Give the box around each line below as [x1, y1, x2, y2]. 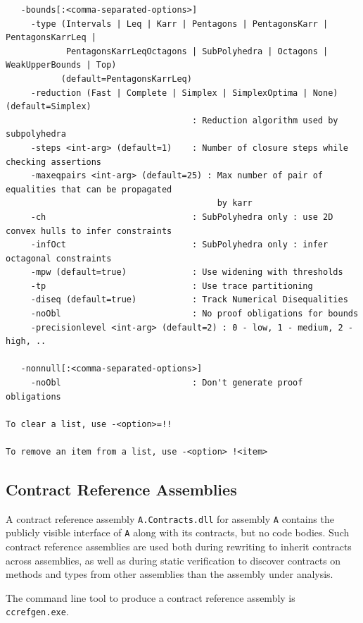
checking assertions [6, 156, 102, 167]
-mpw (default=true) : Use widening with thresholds [30, 267, 343, 278]
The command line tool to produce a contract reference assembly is [6, 590, 295, 605]
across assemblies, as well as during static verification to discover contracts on [6, 553, 341, 567]
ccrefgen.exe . [6, 604, 69, 619]
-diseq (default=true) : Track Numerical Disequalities [30, 295, 348, 305]
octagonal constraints [6, 253, 112, 264]
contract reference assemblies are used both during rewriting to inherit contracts [6, 539, 352, 554]
